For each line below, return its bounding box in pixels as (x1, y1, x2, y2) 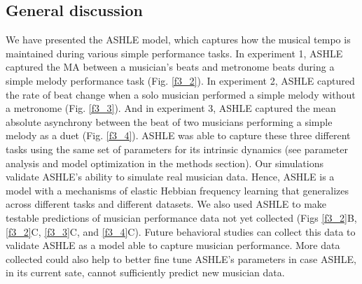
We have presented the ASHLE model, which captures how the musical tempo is (6, 32, 351, 47)
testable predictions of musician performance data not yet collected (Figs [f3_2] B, (6, 210, 357, 225)
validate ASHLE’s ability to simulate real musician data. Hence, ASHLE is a (6, 169, 335, 184)
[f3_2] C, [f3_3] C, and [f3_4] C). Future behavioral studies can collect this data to (6, 224, 356, 239)
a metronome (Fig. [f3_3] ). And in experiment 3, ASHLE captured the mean (6, 101, 336, 115)
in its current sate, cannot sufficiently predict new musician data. (6, 265, 285, 280)
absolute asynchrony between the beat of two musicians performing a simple (6, 114, 333, 129)
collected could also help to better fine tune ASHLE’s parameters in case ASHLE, (6, 251, 356, 266)
